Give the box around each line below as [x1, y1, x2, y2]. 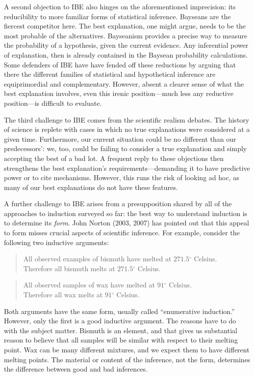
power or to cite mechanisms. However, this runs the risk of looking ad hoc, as [4, 172, 239, 183]
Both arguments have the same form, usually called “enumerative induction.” [4, 306, 235, 316]
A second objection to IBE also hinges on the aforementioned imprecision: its [4, 1, 236, 11]
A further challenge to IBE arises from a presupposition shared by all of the [4, 198, 232, 209]
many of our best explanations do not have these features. [4, 182, 178, 192]
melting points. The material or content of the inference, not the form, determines [4, 354, 251, 364]
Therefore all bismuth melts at [23, 263, 115, 273]
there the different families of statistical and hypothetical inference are [4, 69, 216, 79]
